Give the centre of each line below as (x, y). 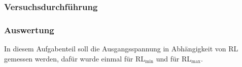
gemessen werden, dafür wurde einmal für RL (75, 58)
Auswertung (29, 29)
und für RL (174, 58)
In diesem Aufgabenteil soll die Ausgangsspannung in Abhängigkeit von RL (121, 49)
